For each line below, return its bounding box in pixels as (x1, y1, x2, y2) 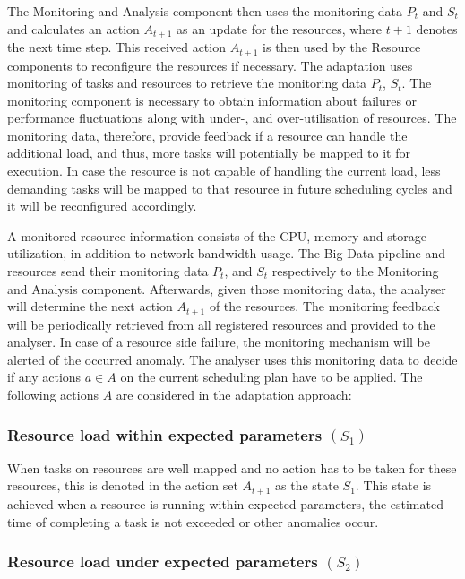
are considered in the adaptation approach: (116, 385, 352, 404)
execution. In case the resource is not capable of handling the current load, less (7, 161, 441, 180)
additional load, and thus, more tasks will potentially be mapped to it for (7, 143, 410, 162)
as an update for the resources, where (176, 19, 383, 38)
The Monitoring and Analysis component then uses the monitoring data (7, 2, 403, 20)
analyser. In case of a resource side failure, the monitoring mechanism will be (7, 333, 430, 351)
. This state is (355, 476, 432, 495)
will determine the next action (7, 297, 173, 315)
